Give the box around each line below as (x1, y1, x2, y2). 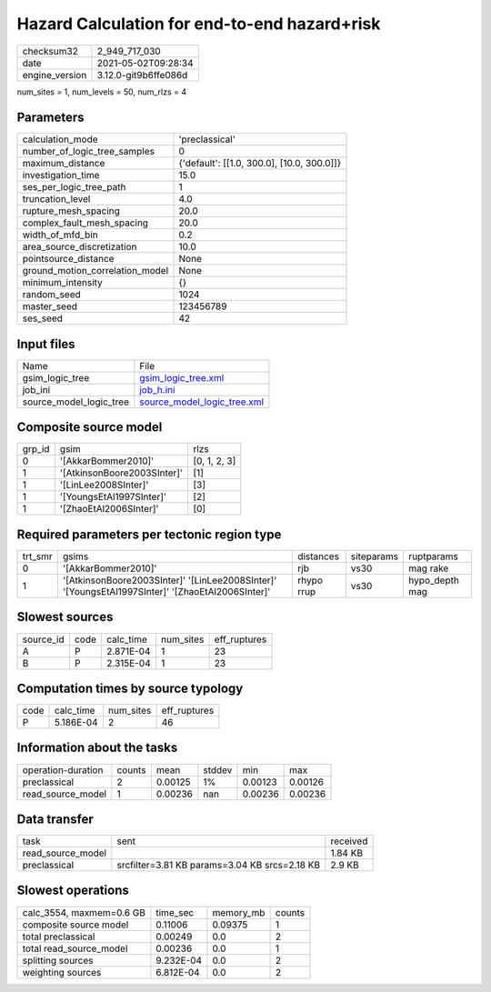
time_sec (155, 906, 195, 918)
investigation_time (22, 169, 100, 182)
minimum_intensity (22, 276, 104, 289)
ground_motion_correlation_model (22, 265, 169, 277)
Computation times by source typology (16, 680, 244, 696)
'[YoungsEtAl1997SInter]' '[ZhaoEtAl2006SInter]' (62, 586, 271, 597)
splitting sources (22, 954, 95, 967)
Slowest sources (16, 609, 114, 625)
